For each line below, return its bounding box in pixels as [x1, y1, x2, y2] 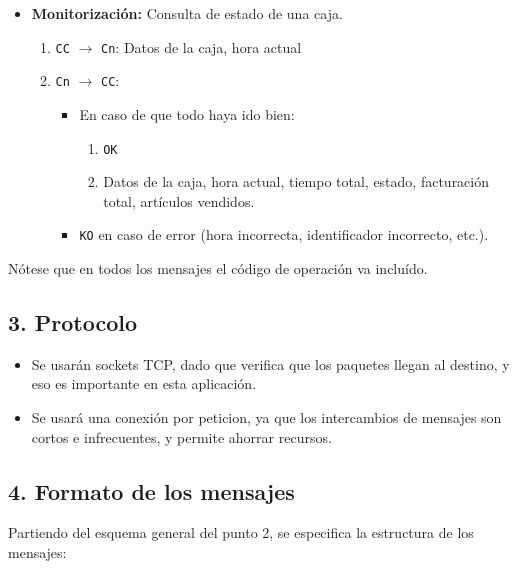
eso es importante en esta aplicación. [31, 373, 257, 394]
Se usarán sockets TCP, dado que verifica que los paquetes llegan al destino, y [31, 353, 510, 374]
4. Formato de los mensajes [8, 475, 295, 506]
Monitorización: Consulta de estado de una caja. [31, 3, 343, 23]
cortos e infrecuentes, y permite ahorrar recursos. [31, 426, 332, 447]
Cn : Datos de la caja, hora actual [101, 36, 302, 57]
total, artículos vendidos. [103, 190, 255, 211]
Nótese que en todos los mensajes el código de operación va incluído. [8, 258, 428, 278]
